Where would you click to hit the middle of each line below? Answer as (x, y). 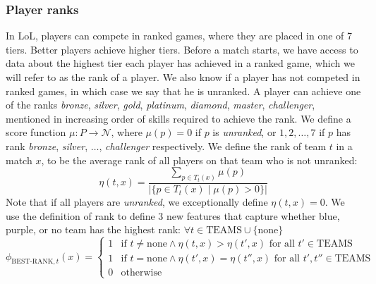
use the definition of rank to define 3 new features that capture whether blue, (173, 215)
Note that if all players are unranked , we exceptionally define (137, 202)
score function (36, 132)
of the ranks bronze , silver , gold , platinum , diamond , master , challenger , (160, 105)
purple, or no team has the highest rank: (93, 229)
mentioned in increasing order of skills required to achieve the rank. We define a (178, 118)
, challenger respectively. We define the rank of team (213, 146)
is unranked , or (244, 132)
